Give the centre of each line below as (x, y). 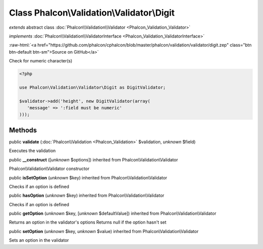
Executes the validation (32, 151)
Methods (23, 130)
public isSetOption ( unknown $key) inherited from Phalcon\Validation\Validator (88, 177)
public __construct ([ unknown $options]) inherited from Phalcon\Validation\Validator (94, 160)
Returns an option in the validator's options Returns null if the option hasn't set (88, 222)
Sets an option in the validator (39, 240)
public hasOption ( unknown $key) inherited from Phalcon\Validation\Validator (87, 195)
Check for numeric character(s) (41, 61)
